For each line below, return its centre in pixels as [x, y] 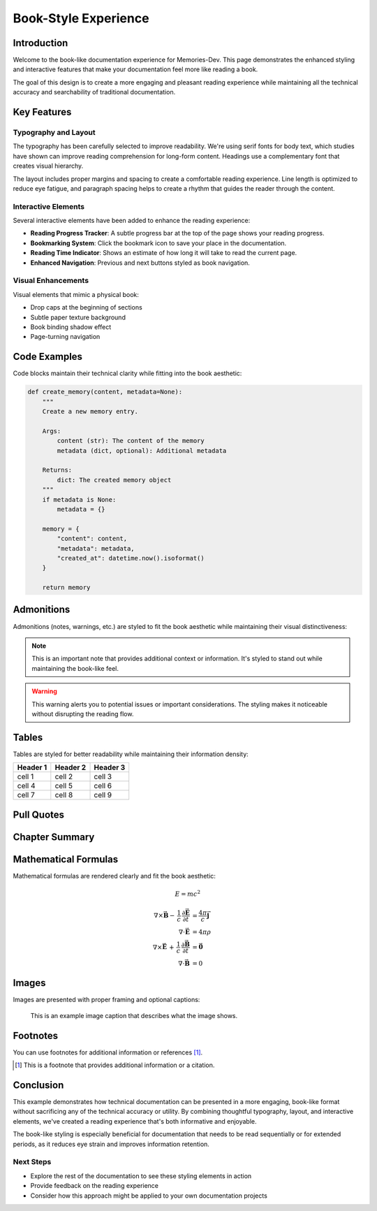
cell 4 [26, 786]
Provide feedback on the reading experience [95, 1186]
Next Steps [32, 1162]
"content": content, [92, 539]
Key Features [42, 112]
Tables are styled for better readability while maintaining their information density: [131, 754]
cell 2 [64, 777]
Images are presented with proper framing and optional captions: [106, 1000]
